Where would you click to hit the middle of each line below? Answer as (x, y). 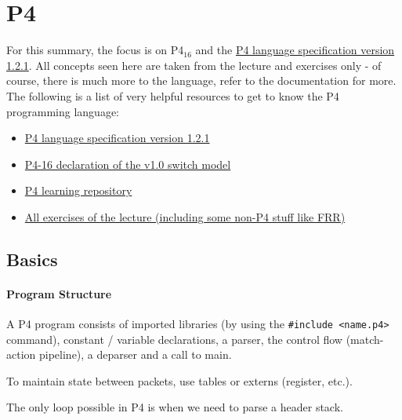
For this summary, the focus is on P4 (95, 50)
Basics (32, 259)
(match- (365, 339)
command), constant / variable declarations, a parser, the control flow (174, 339)
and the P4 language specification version (295, 50)
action (21, 354)
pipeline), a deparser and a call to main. (135, 354)
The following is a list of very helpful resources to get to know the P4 (173, 95)
